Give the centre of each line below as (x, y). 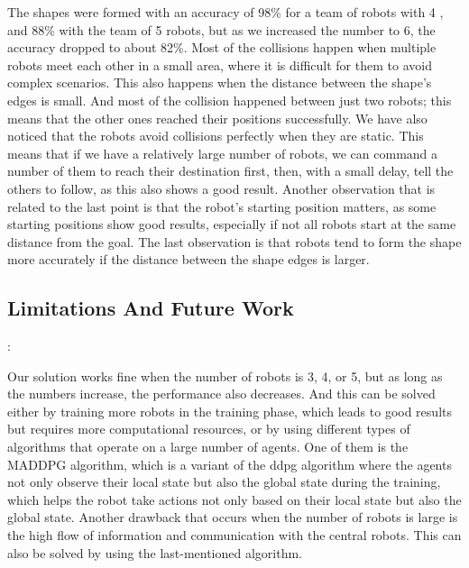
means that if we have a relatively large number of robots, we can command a (223, 153)
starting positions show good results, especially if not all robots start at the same (232, 224)
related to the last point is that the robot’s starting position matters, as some (222, 206)
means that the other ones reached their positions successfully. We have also (217, 118)
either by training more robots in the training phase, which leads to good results (230, 411)
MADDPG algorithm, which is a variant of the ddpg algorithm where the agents (230, 464)
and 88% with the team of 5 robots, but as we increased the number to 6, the (221, 29)
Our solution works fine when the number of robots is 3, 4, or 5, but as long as (225, 376)
